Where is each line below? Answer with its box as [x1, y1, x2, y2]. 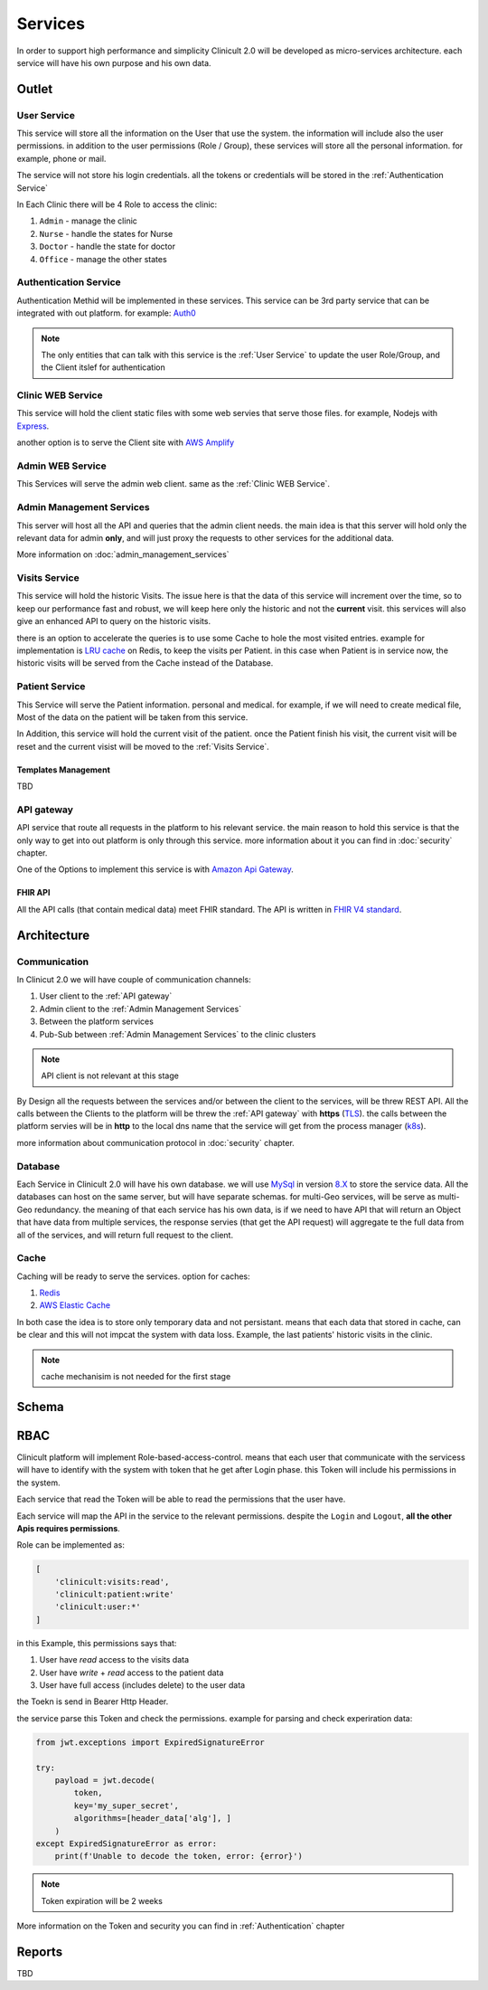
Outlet [16, 81, 53, 97]
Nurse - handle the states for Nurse [39, 228, 174, 239]
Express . [16, 421, 50, 431]
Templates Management [16, 764, 110, 775]
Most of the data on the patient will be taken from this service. [16, 711, 249, 723]
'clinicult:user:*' [54, 1602, 142, 1612]
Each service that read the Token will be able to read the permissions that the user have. [16, 1493, 346, 1505]
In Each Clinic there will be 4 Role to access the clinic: [16, 199, 218, 210]
